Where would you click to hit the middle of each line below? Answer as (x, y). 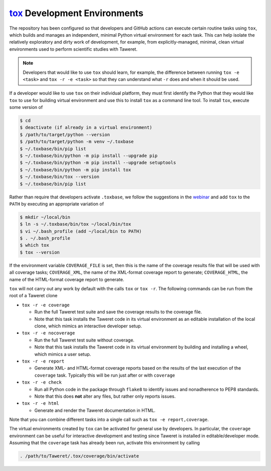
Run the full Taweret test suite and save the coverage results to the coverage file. (118, 312)
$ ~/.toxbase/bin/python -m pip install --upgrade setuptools (98, 163)
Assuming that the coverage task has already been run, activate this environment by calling (105, 443)
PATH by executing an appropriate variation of (56, 204)
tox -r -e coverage (46, 305)
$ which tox (35, 245)
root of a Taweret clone (33, 296)
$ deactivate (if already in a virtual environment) (86, 128)
